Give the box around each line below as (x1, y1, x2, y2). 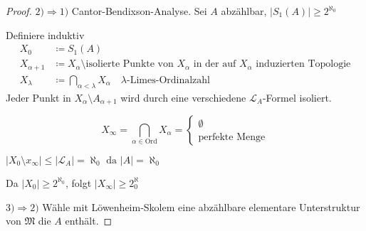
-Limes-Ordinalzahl (127, 75, 211, 85)
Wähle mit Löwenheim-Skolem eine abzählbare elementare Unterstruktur (42, 199, 360, 214)
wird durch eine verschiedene (120, 90, 246, 104)
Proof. (6, 4, 32, 18)
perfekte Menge (198, 131, 266, 142)
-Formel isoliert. (262, 90, 332, 104)
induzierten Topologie (256, 59, 351, 70)
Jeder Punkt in (6, 90, 71, 104)
